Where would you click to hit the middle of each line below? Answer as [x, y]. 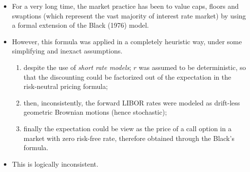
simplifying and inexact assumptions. [67, 51]
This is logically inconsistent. [55, 163]
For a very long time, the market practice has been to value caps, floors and [125, 6]
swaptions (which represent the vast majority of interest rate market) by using [129, 15]
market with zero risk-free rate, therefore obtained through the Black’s [129, 138]
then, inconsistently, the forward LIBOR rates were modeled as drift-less [132, 102]
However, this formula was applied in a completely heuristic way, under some [127, 41]
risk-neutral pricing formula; [66, 86]
